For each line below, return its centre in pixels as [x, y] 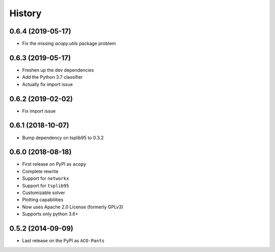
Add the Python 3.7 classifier [52, 77]
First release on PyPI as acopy [54, 164]
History [25, 13]
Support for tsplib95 [46, 185]
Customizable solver [44, 193]
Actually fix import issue [48, 84]
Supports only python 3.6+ [50, 214]
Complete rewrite [40, 171]
